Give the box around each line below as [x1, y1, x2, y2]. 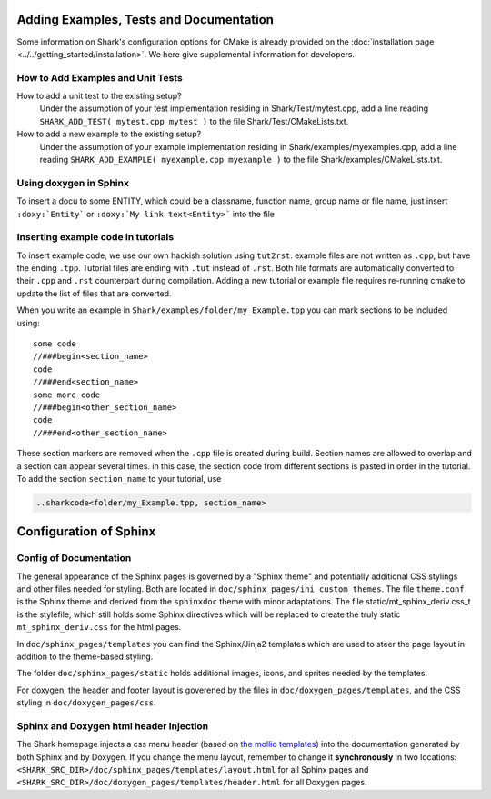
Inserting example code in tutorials [16, 231, 175, 244]
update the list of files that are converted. [16, 287, 172, 299]
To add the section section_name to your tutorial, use [16, 473, 222, 484]
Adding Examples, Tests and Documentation [16, 12, 275, 27]
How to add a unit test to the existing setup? [16, 91, 182, 102]
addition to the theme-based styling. [16, 651, 154, 662]
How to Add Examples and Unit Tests [16, 71, 184, 84]
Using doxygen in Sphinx [16, 176, 129, 189]
